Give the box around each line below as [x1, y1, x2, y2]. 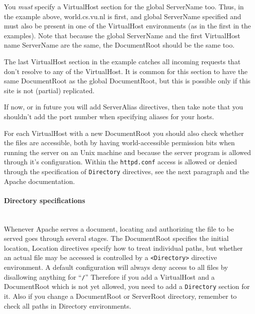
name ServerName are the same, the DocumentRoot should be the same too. [4, 40, 235, 50]
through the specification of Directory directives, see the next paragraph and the [4, 166, 250, 176]
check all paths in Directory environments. [4, 300, 131, 311]
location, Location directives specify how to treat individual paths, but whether [4, 242, 243, 253]
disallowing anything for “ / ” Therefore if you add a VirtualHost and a [4, 271, 215, 282]
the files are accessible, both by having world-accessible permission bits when [4, 137, 235, 148]
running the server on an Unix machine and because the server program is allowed [4, 147, 251, 157]
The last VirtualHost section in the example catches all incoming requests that [4, 56, 241, 66]
